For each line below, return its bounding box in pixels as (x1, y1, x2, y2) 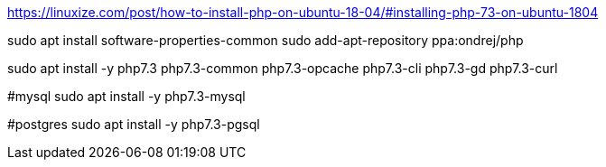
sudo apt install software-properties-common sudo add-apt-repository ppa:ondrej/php (7, 32, 524, 48)
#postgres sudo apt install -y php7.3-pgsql (7, 116, 260, 132)
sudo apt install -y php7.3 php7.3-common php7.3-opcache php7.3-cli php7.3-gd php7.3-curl (7, 60, 558, 76)
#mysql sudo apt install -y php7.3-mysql (7, 88, 246, 104)
